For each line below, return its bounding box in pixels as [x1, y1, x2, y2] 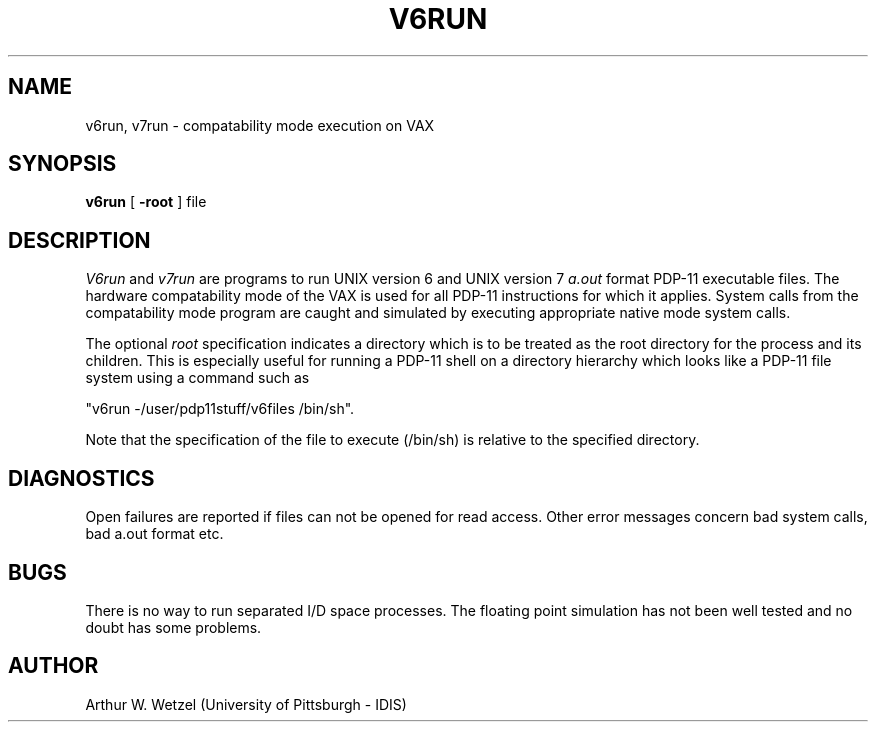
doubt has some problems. [85, 618, 262, 636]
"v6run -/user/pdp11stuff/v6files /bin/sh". [85, 400, 355, 418]
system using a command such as [85, 369, 310, 387]
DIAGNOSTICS [8, 465, 155, 491]
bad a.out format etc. [85, 525, 224, 543]
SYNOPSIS [8, 151, 117, 177]
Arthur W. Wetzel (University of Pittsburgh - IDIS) [85, 695, 407, 713]
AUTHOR [8, 653, 99, 679]
